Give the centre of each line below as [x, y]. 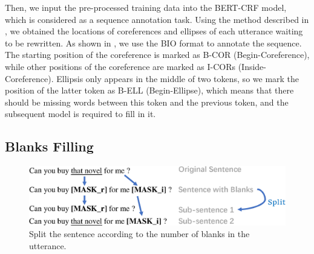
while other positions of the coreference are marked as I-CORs [120, 66]
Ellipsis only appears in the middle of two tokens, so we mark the [178, 78]
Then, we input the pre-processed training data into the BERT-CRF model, [146, 7]
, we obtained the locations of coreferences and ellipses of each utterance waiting [154, 31]
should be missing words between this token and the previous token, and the [147, 102]
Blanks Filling [49, 146]
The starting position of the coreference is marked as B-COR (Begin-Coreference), [157, 55]
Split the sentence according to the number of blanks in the [139, 234]
